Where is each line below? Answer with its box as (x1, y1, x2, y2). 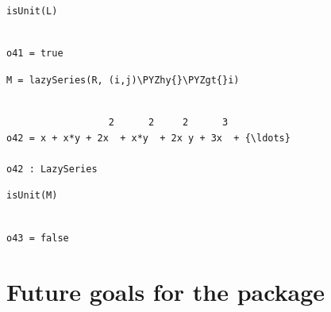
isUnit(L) (6, 6, 58, 17)
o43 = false (6, 232, 69, 244)
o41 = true (6, 48, 64, 60)
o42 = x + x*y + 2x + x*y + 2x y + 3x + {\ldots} (6, 132, 291, 144)
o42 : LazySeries (6, 163, 98, 175)
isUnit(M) (6, 190, 58, 202)
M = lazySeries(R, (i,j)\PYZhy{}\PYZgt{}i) (6, 74, 240, 86)
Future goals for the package (6, 275, 325, 308)
